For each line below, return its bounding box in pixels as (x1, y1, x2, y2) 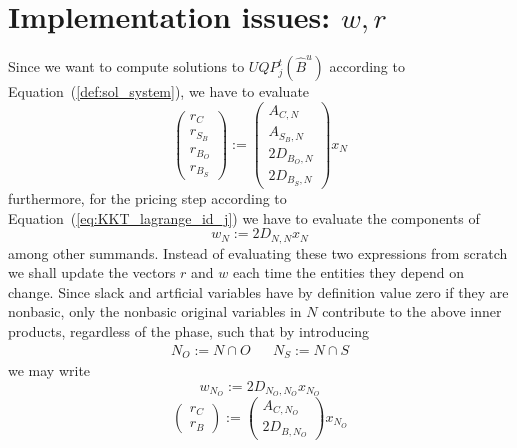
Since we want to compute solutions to (8, 56, 245, 77)
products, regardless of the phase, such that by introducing (8, 320, 370, 341)
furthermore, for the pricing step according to (8, 187, 287, 208)
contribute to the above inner (322, 301, 502, 322)
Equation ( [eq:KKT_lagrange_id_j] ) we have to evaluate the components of (8, 207, 480, 228)
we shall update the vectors (8, 262, 176, 283)
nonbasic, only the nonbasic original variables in (8, 301, 302, 322)
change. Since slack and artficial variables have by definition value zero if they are (8, 281, 509, 302)
